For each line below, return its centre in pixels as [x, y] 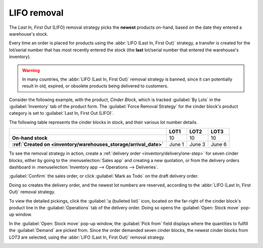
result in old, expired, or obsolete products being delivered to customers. [95, 86]
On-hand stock [30, 138]
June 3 [197, 145]
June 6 [219, 145]
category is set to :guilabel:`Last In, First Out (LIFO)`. [62, 113]
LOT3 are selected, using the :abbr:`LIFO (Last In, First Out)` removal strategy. [87, 237]
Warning [31, 70]
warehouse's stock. [29, 34]
